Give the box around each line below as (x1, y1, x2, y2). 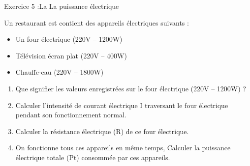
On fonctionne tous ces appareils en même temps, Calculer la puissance (15, 142, 231, 153)
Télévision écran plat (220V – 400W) (15, 50, 127, 60)
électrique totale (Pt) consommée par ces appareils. (15, 152, 170, 162)
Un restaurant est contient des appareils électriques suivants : (4, 17, 189, 28)
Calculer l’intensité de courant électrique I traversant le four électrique (15, 100, 228, 110)
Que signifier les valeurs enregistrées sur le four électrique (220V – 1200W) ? (15, 83, 246, 93)
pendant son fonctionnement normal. (15, 110, 126, 120)
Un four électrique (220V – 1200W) (15, 34, 123, 44)
